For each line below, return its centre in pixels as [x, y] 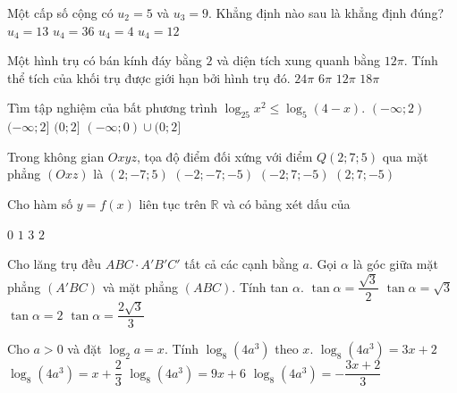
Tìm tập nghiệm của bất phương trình [112, 108]
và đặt [85, 349]
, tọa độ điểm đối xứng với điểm [224, 156]
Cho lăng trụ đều [55, 264]
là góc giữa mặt [395, 264]
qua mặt [405, 156]
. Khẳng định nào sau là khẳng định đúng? [326, 13]
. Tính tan [260, 286]
